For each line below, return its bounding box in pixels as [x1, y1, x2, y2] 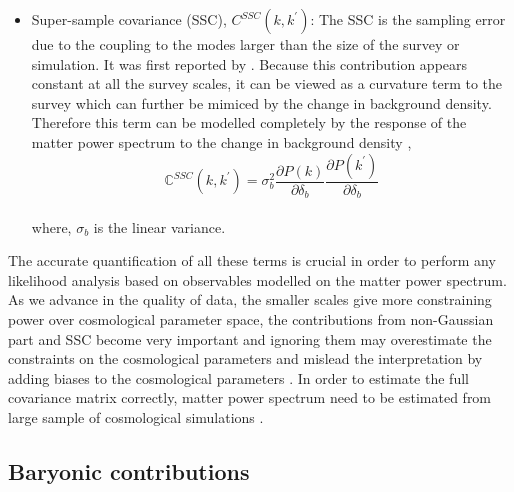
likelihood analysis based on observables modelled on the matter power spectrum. [8, 269, 507, 290]
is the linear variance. [93, 216, 226, 237]
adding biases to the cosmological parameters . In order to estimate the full [8, 367, 469, 388]
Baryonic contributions [8, 455, 250, 486]
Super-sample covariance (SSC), [31, 9, 227, 29]
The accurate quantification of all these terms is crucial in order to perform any [8, 250, 496, 271]
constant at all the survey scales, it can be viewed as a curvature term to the [31, 73, 503, 94]
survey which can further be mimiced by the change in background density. [31, 92, 492, 113]
